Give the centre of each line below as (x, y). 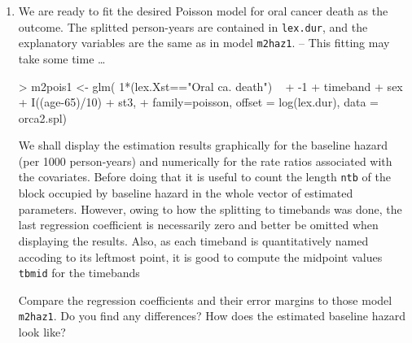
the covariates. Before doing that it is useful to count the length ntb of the (204, 177)
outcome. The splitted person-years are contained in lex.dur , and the (193, 26)
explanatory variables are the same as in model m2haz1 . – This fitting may (204, 43)
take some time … (62, 58)
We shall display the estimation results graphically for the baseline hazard (203, 145)
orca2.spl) (43, 117)
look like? (42, 332)
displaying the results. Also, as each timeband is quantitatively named (193, 240)
